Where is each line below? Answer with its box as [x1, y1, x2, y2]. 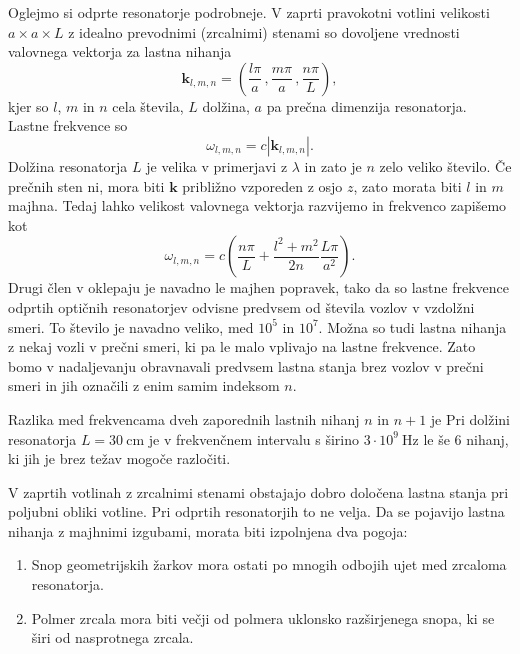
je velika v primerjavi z [146, 155, 288, 176]
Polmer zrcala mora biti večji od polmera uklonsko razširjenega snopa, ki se [31, 607, 495, 628]
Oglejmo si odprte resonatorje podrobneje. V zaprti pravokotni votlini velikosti [8, 2, 490, 22]
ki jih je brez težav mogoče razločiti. [8, 448, 231, 469]
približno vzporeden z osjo [182, 175, 343, 196]
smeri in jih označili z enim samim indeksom [8, 375, 280, 396]
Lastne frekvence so [8, 115, 128, 136]
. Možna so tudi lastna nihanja [318, 316, 507, 337]
